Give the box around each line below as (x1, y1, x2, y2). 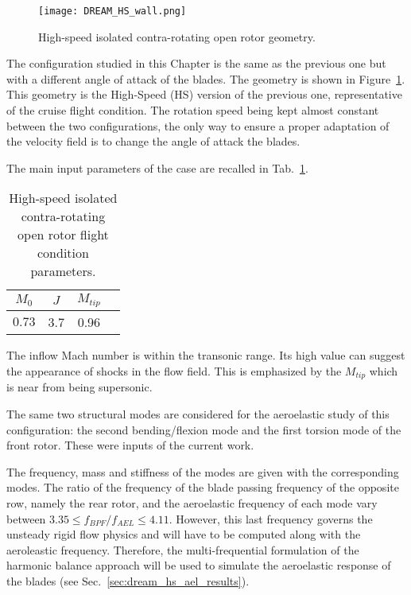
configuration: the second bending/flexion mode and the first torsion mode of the (6, 421, 401, 437)
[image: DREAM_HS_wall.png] (38, 6, 187, 17)
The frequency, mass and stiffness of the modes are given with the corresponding (6, 463, 399, 480)
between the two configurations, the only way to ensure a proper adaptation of (6, 117, 390, 134)
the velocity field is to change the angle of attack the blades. (6, 133, 300, 150)
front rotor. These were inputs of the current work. (6, 437, 254, 453)
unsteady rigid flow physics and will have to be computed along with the (6, 526, 361, 542)
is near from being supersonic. (6, 379, 153, 395)
